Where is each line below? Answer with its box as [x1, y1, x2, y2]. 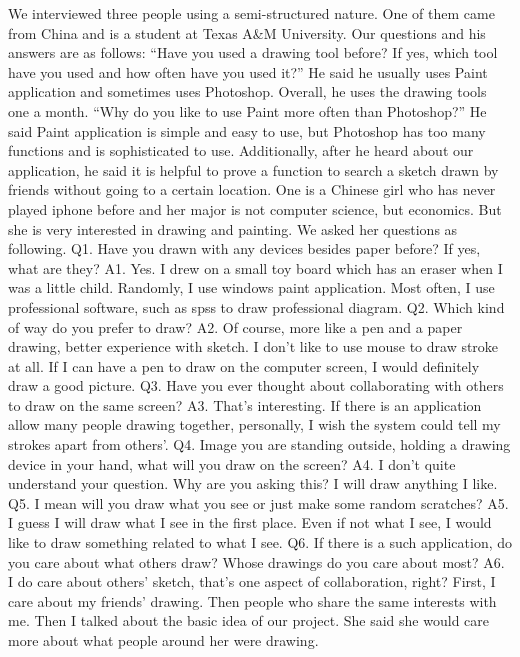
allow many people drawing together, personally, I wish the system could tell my [8, 414, 501, 435]
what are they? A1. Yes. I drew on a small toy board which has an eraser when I [8, 257, 503, 278]
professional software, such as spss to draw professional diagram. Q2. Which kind [8, 296, 505, 317]
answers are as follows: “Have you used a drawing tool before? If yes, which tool [8, 42, 498, 63]
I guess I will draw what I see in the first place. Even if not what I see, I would [8, 512, 492, 533]
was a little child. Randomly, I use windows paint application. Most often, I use [8, 277, 495, 298]
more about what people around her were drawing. [8, 630, 319, 650]
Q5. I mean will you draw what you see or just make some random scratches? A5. [8, 492, 509, 513]
